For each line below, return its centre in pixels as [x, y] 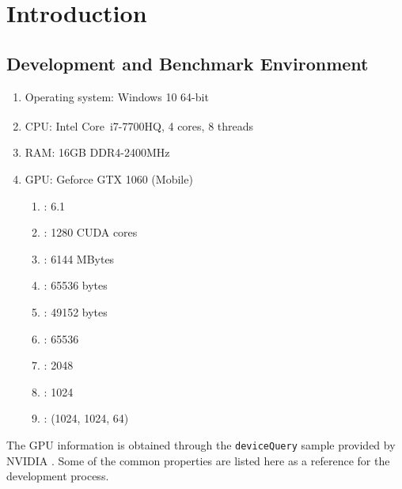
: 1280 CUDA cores [91, 232]
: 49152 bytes [76, 311]
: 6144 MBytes [79, 258]
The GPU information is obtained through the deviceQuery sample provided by [201, 444]
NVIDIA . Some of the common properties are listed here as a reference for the [198, 460]
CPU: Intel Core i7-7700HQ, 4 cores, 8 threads [139, 125]
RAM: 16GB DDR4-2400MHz [97, 152]
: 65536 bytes [76, 285]
